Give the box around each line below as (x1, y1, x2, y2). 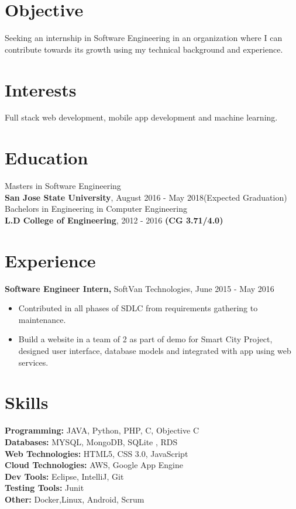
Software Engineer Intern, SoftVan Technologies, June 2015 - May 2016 (5, 282, 274, 294)
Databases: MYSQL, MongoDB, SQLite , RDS (5, 435, 178, 448)
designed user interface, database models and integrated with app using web (18, 345, 291, 357)
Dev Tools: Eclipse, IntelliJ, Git (5, 470, 124, 482)
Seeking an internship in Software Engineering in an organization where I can (5, 32, 283, 44)
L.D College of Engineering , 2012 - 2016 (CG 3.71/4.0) (5, 214, 223, 226)
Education (5, 146, 88, 170)
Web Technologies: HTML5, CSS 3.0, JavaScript (5, 447, 188, 459)
